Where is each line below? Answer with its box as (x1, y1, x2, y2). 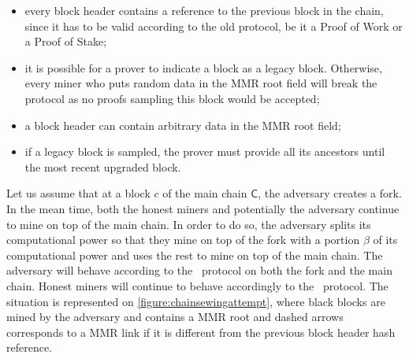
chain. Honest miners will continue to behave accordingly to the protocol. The (6, 277, 389, 293)
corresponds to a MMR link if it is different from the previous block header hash (6, 323, 396, 340)
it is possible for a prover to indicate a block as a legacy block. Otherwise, (24, 59, 382, 76)
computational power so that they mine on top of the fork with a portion (6, 231, 360, 248)
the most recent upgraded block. (24, 158, 181, 175)
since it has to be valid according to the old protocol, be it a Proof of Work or (24, 17, 403, 34)
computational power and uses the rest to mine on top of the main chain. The (6, 246, 383, 263)
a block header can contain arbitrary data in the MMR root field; (24, 116, 341, 133)
